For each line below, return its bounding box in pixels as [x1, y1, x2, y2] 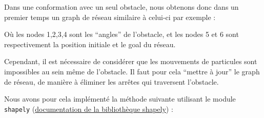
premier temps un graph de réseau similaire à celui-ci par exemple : [4, 11, 216, 22]
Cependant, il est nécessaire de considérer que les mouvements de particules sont [4, 56, 257, 67]
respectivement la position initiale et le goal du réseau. [4, 38, 176, 49]
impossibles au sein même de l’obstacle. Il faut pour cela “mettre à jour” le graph [4, 66, 260, 76]
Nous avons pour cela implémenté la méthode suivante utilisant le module [4, 93, 236, 104]
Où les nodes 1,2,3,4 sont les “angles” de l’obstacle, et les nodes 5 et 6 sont [4, 29, 239, 40]
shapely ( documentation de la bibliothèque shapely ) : [4, 103, 173, 114]
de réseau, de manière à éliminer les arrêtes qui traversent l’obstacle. [4, 76, 219, 87]
